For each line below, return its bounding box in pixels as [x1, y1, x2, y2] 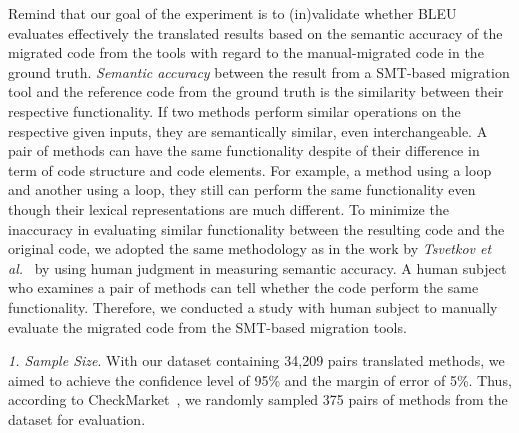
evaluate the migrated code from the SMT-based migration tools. [8, 316, 407, 337]
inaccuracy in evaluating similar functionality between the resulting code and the [8, 218, 505, 239]
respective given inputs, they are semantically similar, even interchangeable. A [8, 120, 488, 141]
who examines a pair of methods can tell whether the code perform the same [8, 277, 479, 298]
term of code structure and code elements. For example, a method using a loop [8, 159, 492, 180]
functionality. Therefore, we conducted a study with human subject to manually [8, 296, 498, 317]
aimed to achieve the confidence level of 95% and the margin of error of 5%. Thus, [8, 369, 512, 390]
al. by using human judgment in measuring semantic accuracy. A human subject [8, 257, 507, 278]
